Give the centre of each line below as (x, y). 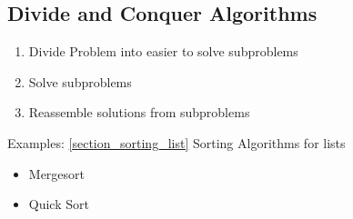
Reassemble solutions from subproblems (139, 112)
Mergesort (57, 173)
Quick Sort (59, 204)
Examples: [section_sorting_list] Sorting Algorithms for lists (176, 142)
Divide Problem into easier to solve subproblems (163, 51)
